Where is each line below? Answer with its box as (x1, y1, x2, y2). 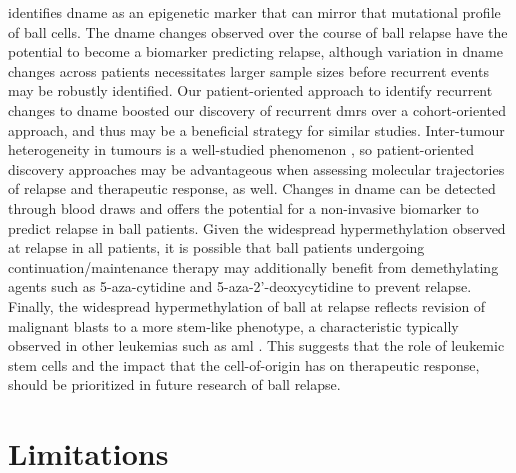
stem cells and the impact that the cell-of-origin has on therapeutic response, (8, 354, 480, 375)
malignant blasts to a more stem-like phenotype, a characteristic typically (8, 315, 459, 336)
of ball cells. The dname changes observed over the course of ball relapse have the (8, 21, 508, 42)
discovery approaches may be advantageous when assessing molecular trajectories (8, 158, 505, 179)
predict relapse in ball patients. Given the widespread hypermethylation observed (8, 217, 506, 238)
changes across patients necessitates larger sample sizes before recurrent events (8, 60, 489, 81)
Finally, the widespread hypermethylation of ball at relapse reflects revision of (8, 295, 486, 316)
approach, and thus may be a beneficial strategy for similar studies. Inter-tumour (8, 119, 505, 140)
